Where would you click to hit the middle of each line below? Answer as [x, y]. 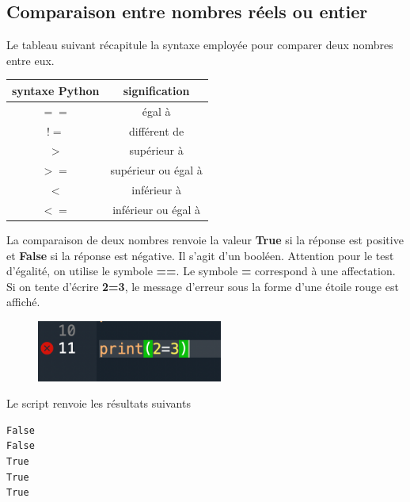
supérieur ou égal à [156, 170]
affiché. [23, 302]
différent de [156, 130]
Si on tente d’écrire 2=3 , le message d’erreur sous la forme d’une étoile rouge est [203, 286]
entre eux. [30, 60]
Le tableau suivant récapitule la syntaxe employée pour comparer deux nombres [200, 45]
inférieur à [156, 190]
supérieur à [156, 150]
